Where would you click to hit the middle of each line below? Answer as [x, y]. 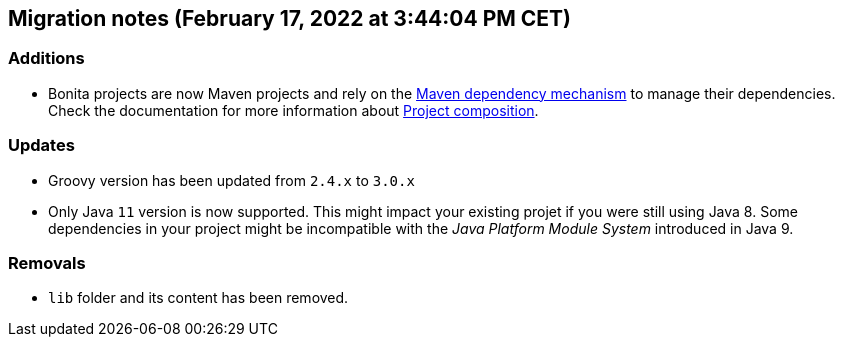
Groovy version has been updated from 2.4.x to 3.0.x [231, 180]
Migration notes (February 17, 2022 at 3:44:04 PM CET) [290, 18]
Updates [41, 145]
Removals [47, 262]
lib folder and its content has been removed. [198, 298]
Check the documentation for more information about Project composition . [293, 110]
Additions [46, 58]
